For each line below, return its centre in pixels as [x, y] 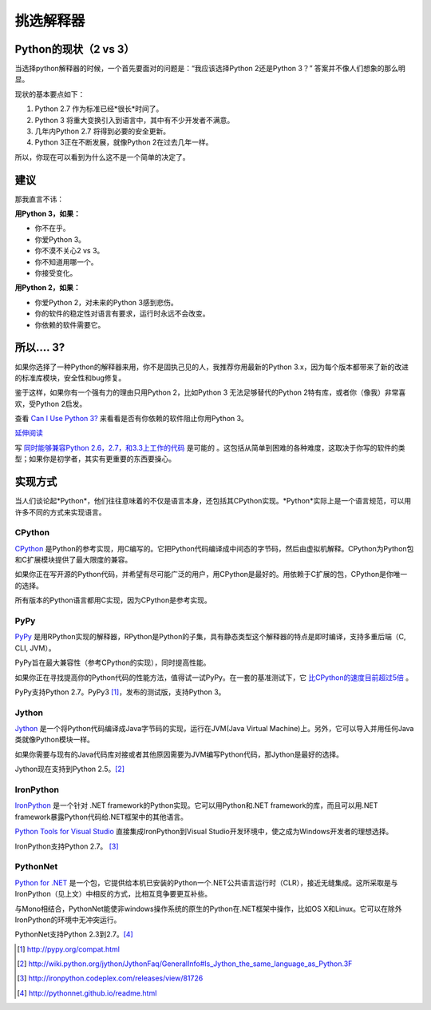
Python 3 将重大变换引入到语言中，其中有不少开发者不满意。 [134, 120]
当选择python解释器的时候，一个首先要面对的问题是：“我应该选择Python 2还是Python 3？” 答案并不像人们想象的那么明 [210, 69]
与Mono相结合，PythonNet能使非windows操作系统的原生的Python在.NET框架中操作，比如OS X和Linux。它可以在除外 [208, 909]
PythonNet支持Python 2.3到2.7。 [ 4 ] [74, 934]
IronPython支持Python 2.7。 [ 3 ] [67, 846]
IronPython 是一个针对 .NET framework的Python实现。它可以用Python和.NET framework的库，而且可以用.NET [196, 805]
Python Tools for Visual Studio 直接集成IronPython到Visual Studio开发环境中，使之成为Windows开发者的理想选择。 [204, 832]
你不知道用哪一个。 [66, 262]
